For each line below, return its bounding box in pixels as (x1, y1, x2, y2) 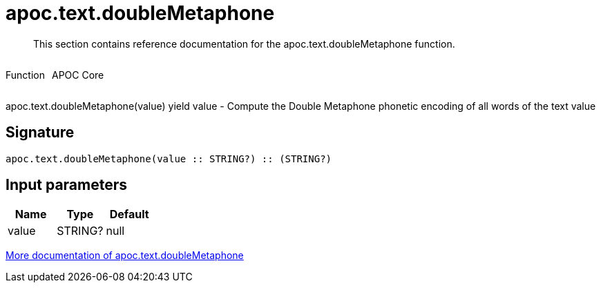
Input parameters (6, 176, 128, 194)
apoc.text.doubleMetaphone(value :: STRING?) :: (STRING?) (6, 153, 332, 164)
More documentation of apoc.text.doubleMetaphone (6, 249, 244, 262)
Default (109, 207, 149, 222)
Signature (6, 124, 75, 142)
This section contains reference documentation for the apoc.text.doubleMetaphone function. (33, 37, 455, 50)
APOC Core (51, 68, 104, 81)
